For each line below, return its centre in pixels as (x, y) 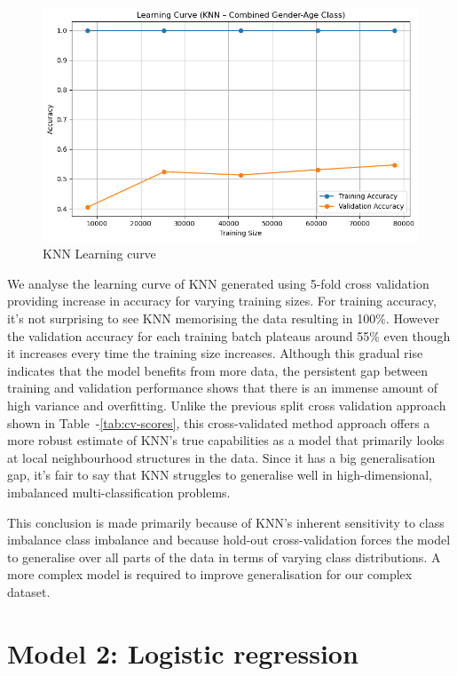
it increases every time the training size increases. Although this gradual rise (215, 353)
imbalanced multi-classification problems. (119, 492)
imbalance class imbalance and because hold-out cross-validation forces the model (229, 540)
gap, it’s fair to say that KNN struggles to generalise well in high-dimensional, (220, 475)
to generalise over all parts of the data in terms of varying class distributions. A (224, 557)
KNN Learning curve (99, 254)
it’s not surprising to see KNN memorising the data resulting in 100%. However (224, 318)
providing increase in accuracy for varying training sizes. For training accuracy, (222, 301)
